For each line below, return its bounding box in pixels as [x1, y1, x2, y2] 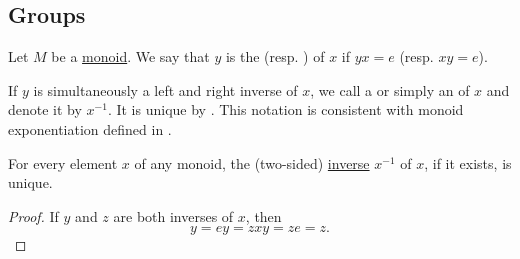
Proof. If [8, 205, 59, 226]
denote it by [8, 99, 82, 120]
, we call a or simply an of [310, 79, 470, 100]
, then [245, 205, 282, 226]
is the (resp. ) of [225, 46, 325, 67]
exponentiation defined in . [8, 118, 172, 139]
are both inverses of [113, 205, 234, 226]
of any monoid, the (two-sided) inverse [134, 152, 370, 173]
